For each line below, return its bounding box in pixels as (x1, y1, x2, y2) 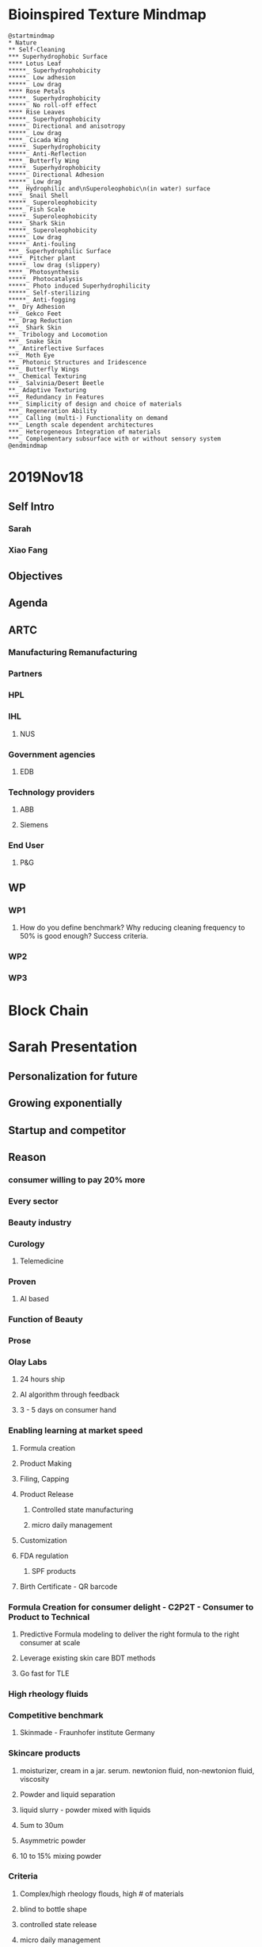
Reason (8, 1150, 47, 1164)
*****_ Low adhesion (8, 73, 77, 81)
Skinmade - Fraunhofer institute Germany (19, 1728, 156, 1737)
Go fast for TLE (19, 1669, 70, 1679)
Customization (19, 1535, 67, 1545)
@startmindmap (8, 32, 55, 40)
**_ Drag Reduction (8, 316, 73, 325)
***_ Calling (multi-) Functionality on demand (8, 414, 169, 422)
